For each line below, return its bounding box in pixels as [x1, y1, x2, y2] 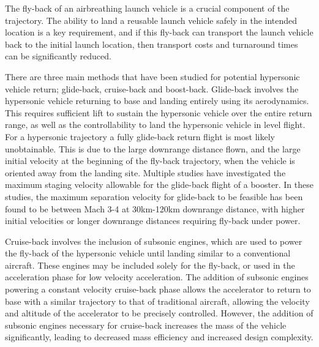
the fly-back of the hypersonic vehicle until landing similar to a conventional [5, 247, 291, 259]
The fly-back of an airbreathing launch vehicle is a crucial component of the [5, 2, 290, 14]
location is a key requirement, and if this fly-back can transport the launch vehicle [5, 26, 313, 39]
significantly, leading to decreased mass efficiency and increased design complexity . [5, 330, 313, 343]
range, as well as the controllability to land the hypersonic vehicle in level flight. [5, 118, 306, 131]
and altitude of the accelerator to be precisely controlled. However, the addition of [5, 307, 313, 319]
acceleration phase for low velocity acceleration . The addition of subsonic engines [5, 271, 309, 283]
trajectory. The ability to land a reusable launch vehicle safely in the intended [5, 13, 298, 26]
